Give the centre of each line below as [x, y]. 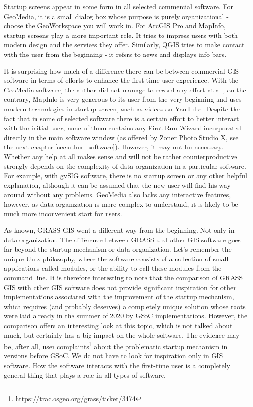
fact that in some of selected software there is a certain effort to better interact [122, 118]
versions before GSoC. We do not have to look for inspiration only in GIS [114, 356]
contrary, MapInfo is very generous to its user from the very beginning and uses [123, 99]
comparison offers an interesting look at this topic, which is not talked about [118, 325]
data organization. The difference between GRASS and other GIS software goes [122, 239]
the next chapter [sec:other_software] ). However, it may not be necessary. [114, 147]
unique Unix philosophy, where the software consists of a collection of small [116, 258]
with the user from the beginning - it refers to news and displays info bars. [115, 54]
